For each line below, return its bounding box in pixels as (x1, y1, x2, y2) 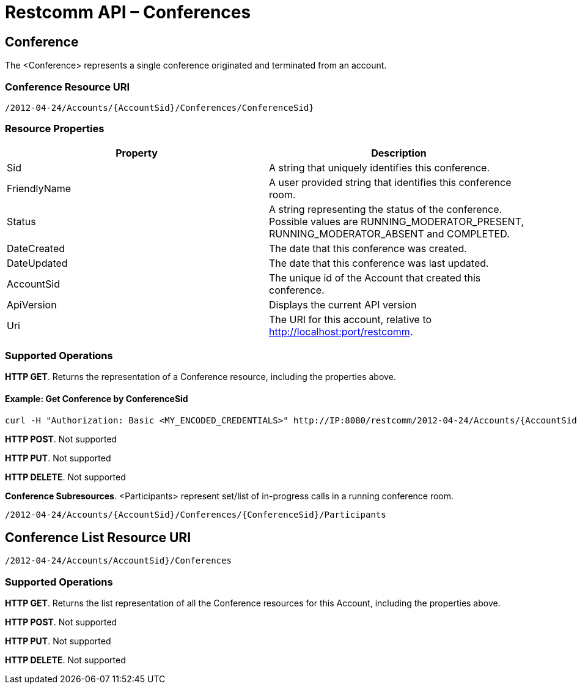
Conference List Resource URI (5, 530, 191, 546)
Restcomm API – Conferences (5, 2, 251, 23)
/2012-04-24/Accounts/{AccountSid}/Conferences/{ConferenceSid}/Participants (5, 509, 386, 520)
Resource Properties (5, 122, 105, 135)
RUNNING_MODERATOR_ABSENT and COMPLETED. (269, 227, 510, 240)
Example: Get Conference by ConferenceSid (5, 393, 188, 404)
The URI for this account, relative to (269, 313, 432, 326)
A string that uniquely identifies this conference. (269, 161, 490, 174)
